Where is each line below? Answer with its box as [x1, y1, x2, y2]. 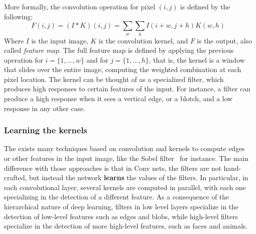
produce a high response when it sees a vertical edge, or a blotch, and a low [4, 93, 233, 104]
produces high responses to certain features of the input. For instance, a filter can [4, 83, 251, 94]
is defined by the [180, 1, 230, 11]
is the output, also [197, 35, 252, 45]
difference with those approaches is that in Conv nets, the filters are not [4, 162, 221, 173]
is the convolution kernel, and [99, 35, 188, 45]
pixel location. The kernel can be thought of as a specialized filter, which [4, 74, 224, 84]
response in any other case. [4, 103, 85, 113]
